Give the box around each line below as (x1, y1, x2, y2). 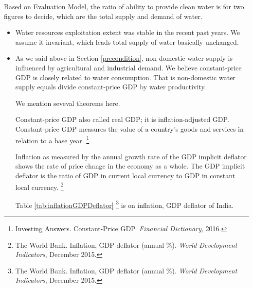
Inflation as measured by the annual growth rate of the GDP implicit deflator (15, 151, 247, 161)
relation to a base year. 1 (15, 134, 90, 145)
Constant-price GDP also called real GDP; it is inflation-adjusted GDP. (15, 114, 229, 124)
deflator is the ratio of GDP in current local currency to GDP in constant (15, 170, 235, 180)
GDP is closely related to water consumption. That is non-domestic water (15, 72, 235, 82)
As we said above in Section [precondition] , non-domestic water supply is (15, 53, 233, 63)
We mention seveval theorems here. (15, 98, 120, 108)
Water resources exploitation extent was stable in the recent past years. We (15, 27, 240, 37)
